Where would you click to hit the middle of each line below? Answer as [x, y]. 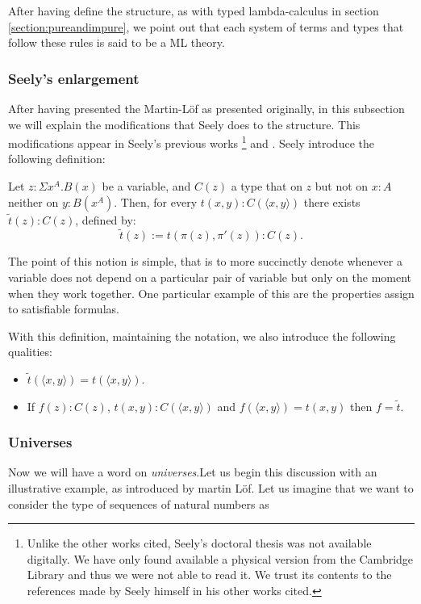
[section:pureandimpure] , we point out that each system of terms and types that [206, 26]
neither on [33, 201]
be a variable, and [146, 186]
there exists [332, 201]
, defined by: [106, 219]
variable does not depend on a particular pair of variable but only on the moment [210, 277]
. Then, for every [156, 201]
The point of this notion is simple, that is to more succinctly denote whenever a [205, 261]
